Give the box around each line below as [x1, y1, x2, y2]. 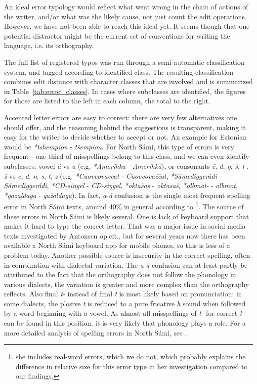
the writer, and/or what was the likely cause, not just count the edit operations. [4, 11, 247, 21]
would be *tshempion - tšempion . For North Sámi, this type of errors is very [4, 141, 234, 151]
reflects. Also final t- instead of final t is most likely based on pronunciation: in [4, 288, 242, 299]
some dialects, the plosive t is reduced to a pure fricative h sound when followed [4, 298, 246, 308]
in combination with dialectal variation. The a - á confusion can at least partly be [4, 259, 248, 270]
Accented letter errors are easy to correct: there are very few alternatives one [4, 112, 237, 122]
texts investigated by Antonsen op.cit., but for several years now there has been [4, 230, 245, 240]
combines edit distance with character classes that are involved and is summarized [4, 76, 253, 87]
